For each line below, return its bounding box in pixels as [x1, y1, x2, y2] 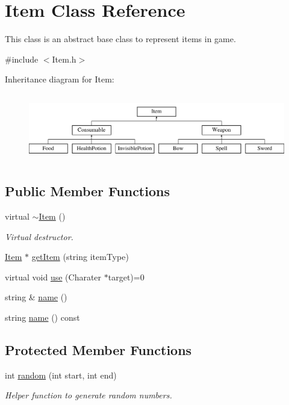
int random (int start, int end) [5, 368, 117, 381]
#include [5, 52, 39, 65]
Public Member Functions [5, 182, 170, 200]
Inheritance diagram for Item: [5, 73, 114, 85]
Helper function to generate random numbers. [5, 389, 172, 401]
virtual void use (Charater [5, 270, 102, 283]
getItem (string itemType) [31, 250, 129, 263]
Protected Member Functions [5, 341, 192, 359]
